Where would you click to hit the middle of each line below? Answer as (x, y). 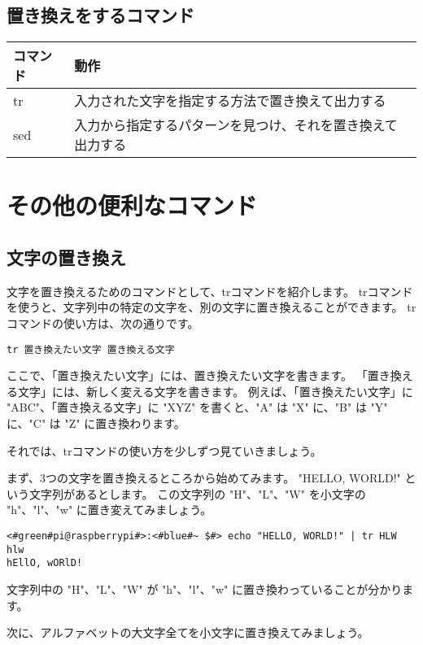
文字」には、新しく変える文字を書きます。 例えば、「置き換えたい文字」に (215, 391)
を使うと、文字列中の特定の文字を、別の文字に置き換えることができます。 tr (211, 307)
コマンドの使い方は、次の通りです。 (103, 322)
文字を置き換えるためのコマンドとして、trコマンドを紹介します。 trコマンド (210, 291)
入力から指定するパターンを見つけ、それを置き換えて (236, 125)
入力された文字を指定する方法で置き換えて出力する (230, 101)
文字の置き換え (66, 257)
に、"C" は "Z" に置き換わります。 (96, 423)
